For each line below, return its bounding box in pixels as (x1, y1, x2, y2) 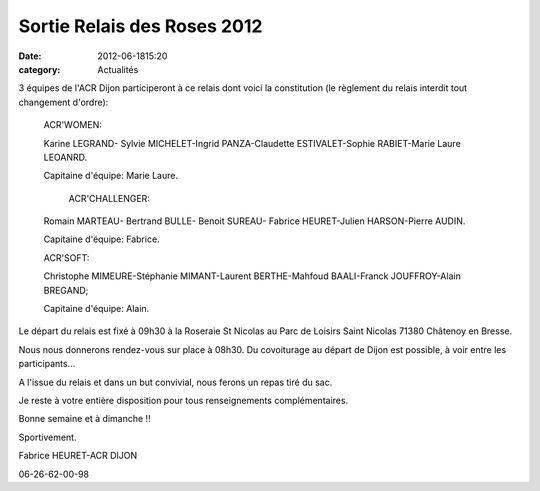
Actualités (97, 63, 139, 75)
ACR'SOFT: (43, 251, 90, 264)
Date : (18, 50, 42, 62)
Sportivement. (18, 431, 77, 443)
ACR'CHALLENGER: (68, 192, 150, 204)
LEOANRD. (43, 151, 88, 163)
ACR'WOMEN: (43, 119, 102, 131)
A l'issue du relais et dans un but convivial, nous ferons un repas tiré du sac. (18, 376, 333, 388)
